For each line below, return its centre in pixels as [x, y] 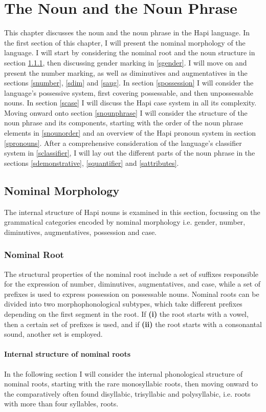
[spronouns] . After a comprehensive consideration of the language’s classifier [123, 143]
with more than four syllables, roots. [61, 404]
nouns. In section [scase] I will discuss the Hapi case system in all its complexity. [130, 103]
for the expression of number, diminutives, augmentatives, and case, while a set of [132, 284]
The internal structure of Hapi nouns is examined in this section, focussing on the [132, 212]
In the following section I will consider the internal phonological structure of [124, 373]
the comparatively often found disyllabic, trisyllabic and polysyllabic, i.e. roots [127, 393]
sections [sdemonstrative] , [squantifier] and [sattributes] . [92, 162]
